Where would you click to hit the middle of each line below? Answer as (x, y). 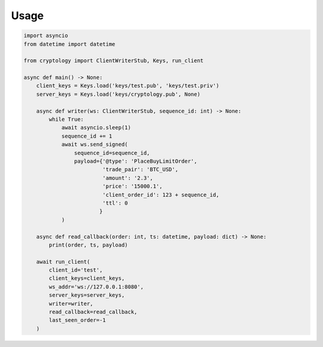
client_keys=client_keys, (87, 278)
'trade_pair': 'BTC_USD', (141, 170)
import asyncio (46, 36)
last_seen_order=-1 (77, 320)
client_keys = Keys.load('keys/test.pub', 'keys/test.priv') (128, 86)
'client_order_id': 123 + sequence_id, (161, 195)
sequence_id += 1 (87, 136)
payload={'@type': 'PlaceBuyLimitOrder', (135, 161)
